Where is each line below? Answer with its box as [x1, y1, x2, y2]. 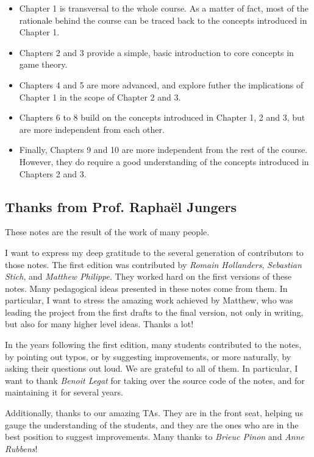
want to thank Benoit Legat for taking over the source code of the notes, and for [5, 374, 305, 386]
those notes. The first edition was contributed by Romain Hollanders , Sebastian [5, 258, 302, 271]
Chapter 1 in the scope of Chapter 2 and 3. [19, 90, 181, 103]
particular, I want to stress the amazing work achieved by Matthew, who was [5, 294, 293, 306]
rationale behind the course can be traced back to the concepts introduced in [19, 13, 307, 26]
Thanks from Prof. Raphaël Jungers [5, 197, 237, 216]
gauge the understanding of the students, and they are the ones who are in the [5, 418, 299, 431]
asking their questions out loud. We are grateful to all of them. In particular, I [5, 362, 298, 375]
